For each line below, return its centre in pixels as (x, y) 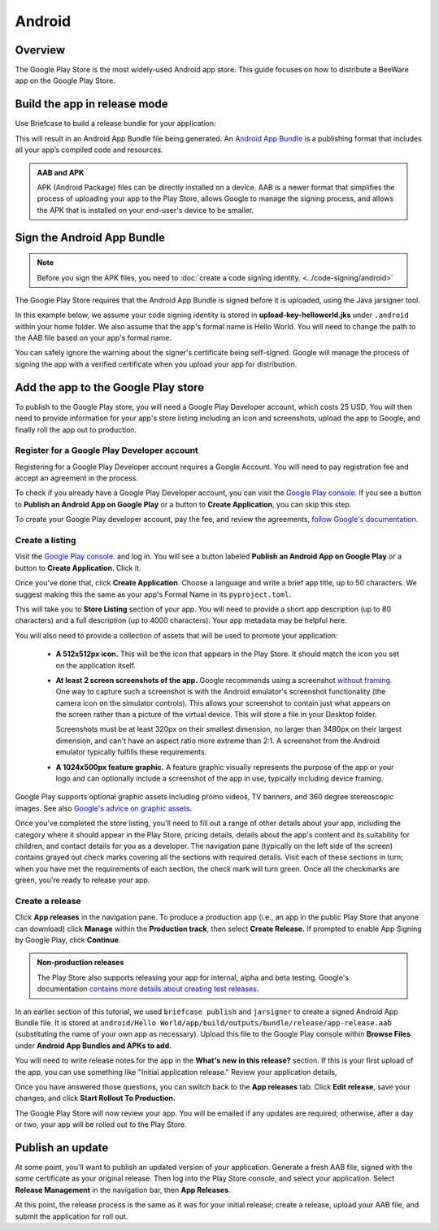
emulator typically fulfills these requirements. (131, 752)
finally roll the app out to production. (76, 429)
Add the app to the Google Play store (110, 387)
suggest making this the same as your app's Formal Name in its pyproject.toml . (153, 594)
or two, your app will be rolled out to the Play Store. (101, 1124)
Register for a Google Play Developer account (106, 450)
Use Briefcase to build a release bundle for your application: (115, 124)
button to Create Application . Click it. (78, 568)
